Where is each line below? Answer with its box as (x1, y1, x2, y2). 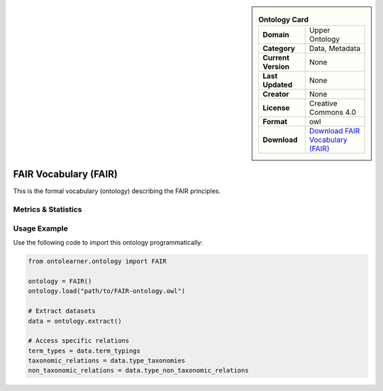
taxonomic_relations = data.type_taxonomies (28, 357, 186, 365)
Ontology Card (258, 15, 309, 25)
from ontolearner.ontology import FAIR (28, 258, 167, 265)
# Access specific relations (28, 337, 130, 345)
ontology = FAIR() (28, 277, 92, 285)
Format (262, 117, 287, 127)
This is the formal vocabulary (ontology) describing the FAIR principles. (13, 187, 221, 195)
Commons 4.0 (309, 107, 357, 117)
